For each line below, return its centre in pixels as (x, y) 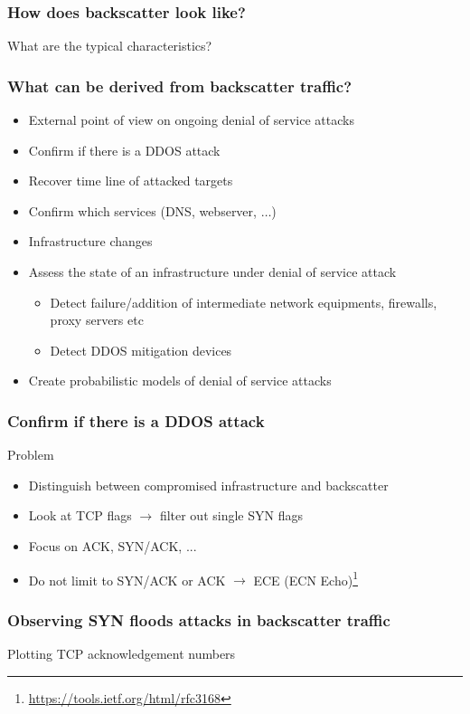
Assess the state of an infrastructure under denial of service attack (212, 271)
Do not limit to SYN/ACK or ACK (127, 580)
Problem (31, 455)
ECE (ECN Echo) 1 (305, 578)
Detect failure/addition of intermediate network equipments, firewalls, (244, 302)
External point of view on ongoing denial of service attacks (191, 120)
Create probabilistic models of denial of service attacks (180, 381)
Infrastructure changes (90, 241)
